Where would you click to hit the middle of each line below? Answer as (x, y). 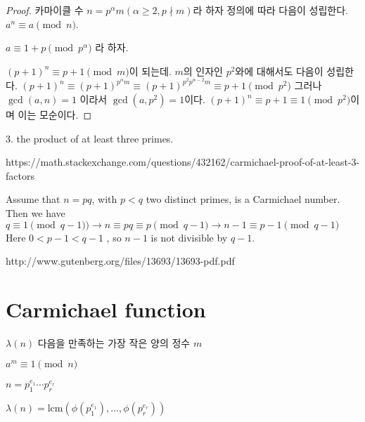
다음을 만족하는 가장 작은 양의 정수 (114, 342)
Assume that (33, 199)
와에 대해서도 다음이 (279, 71)
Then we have (36, 212)
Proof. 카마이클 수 (45, 10)
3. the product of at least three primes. (90, 138)
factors (20, 175)
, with (104, 199)
